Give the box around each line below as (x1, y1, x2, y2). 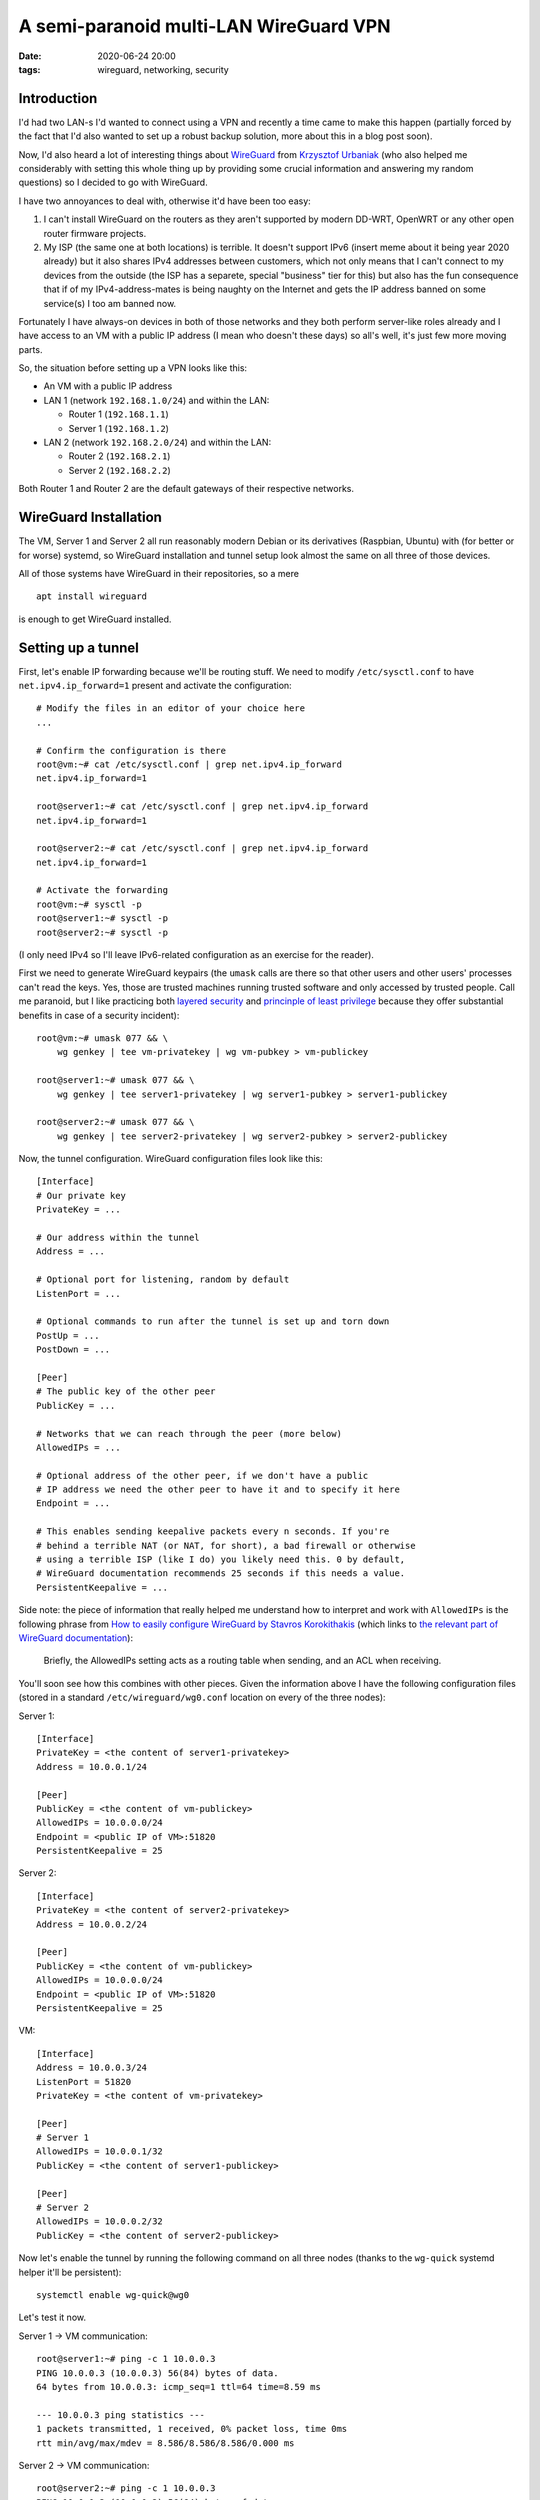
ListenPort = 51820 (36, 2076, 132, 2087)
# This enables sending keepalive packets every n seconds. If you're (36, 1526, 390, 1537)
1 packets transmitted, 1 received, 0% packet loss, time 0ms (36, 2423, 348, 2435)
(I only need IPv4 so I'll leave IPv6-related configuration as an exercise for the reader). (18, 949, 375, 961)
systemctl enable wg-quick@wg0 (36, 2290, 190, 2300)
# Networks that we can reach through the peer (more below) (36, 1428, 342, 1439)
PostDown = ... (36, 1344, 111, 1355)
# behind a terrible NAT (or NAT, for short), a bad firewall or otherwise (36, 1540, 416, 1551)
